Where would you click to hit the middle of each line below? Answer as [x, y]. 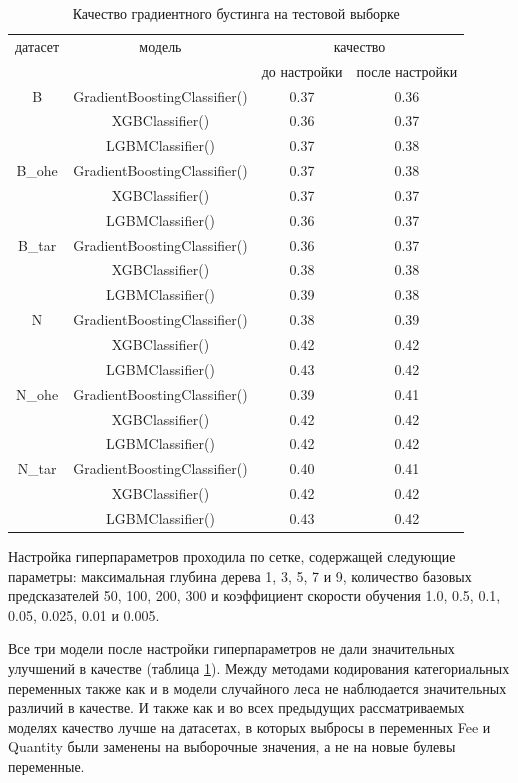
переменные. [46, 765]
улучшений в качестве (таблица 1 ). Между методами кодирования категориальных [259, 667]
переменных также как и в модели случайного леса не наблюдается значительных [257, 687]
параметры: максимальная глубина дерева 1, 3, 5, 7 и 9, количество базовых [240, 575]
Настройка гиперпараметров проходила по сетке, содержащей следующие [232, 555]
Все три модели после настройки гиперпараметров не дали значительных [231, 648]
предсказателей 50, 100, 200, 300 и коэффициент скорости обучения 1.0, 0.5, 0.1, [254, 595]
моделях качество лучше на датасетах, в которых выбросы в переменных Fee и [249, 726]
